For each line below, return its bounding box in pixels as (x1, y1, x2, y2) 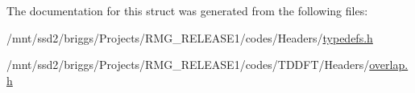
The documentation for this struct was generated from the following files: (6, 2, 368, 18)
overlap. (369, 56, 409, 73)
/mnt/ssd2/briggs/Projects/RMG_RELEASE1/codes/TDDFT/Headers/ (6, 56, 370, 73)
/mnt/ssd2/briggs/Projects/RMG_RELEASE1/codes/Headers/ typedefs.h (6, 29, 373, 46)
